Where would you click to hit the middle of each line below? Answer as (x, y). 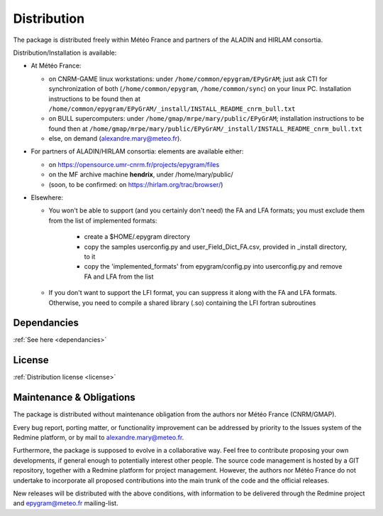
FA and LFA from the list (119, 276)
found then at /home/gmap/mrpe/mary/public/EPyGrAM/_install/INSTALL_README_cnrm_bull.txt (206, 129)
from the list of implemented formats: (103, 220)
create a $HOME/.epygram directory (137, 237)
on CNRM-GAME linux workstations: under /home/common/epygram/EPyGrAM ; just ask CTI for (188, 79)
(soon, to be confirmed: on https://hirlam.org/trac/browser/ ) (136, 184)
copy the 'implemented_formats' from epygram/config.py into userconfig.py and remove (213, 267)
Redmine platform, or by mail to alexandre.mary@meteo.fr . (99, 438)
